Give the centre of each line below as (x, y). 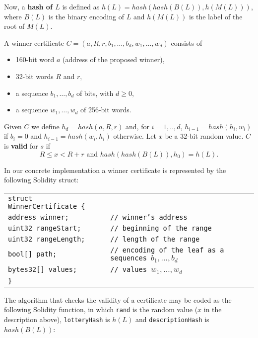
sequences (129, 258)
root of (14, 26)
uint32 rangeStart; (45, 228)
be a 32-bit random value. (204, 136)
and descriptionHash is (172, 319)
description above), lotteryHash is (57, 319)
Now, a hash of (28, 6)
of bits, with (95, 93)
